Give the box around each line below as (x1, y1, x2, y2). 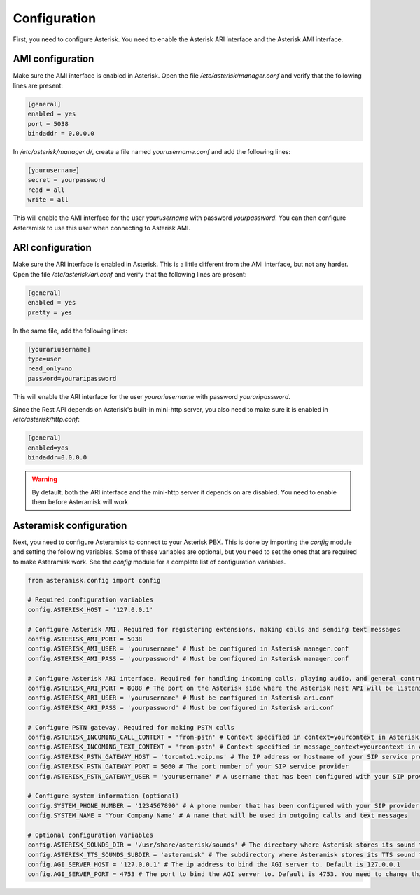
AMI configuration (13, 53, 94, 65)
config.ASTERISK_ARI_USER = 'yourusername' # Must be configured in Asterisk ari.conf (27, 694, 335, 702)
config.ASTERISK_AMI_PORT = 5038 (27, 635, 143, 644)
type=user (27, 354, 62, 363)
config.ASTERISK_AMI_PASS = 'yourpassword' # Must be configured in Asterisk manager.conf (27, 655, 349, 662)
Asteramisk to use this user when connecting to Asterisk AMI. (13, 223, 190, 232)
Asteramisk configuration (13, 519, 127, 532)
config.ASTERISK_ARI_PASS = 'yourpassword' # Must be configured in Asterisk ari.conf (27, 704, 335, 712)
